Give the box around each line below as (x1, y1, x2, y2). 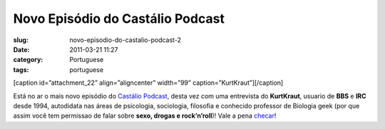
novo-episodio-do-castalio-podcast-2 (69, 36, 182, 44)
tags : (13, 65, 29, 74)
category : (13, 56, 43, 64)
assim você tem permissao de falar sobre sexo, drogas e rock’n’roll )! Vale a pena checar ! (13, 111, 277, 120)
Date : (13, 45, 30, 53)
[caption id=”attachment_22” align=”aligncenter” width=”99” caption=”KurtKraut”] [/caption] (13, 78, 284, 87)
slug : (13, 36, 29, 44)
